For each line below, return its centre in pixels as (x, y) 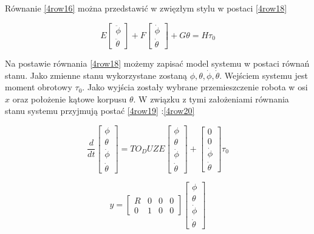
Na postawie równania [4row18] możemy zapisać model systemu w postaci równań (157, 63)
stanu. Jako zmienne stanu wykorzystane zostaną (96, 75)
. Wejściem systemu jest (264, 75)
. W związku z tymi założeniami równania (211, 99)
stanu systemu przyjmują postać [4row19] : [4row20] (100, 111)
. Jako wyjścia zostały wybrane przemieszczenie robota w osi (195, 87)
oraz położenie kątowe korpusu (70, 99)
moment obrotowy (39, 87)
